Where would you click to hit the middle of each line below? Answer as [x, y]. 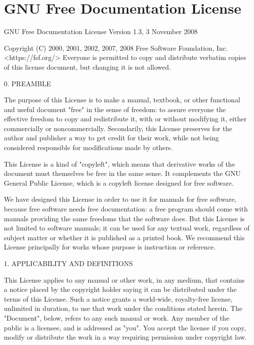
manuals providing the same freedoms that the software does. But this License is [124, 218]
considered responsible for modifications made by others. [88, 147]
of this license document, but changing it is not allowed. [88, 67]
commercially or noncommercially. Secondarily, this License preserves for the [118, 128]
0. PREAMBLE [28, 83]
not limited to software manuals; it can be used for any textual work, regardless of [127, 228]
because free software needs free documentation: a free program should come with [126, 209]
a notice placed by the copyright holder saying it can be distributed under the [120, 289]
